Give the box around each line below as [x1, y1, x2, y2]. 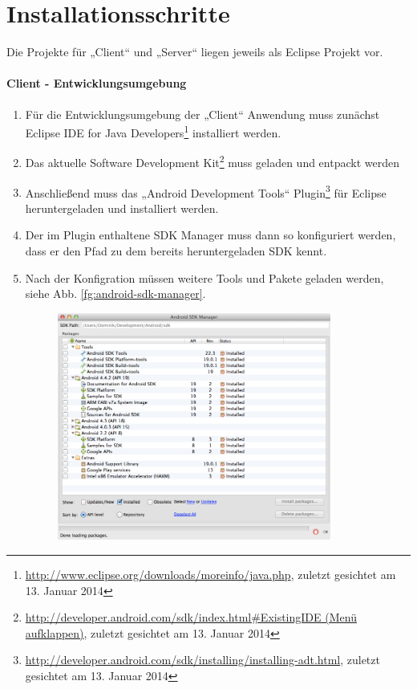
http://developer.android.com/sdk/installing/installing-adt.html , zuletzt [25, 651, 380, 668]
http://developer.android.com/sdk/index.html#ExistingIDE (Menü [25, 609, 357, 626]
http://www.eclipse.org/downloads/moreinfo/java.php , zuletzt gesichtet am [25, 566, 396, 583]
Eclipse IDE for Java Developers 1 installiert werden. [25, 122, 281, 141]
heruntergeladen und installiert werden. [25, 199, 219, 216]
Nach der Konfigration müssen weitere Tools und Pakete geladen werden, [25, 269, 384, 286]
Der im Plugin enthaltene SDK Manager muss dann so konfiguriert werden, [25, 226, 396, 243]
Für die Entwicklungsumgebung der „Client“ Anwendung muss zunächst [25, 105, 380, 122]
